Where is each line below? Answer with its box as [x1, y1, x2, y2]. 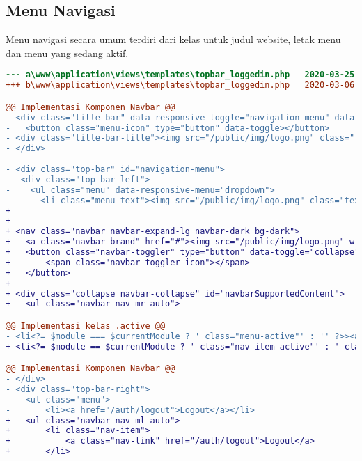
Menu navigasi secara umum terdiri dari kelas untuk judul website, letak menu [6, 32, 341, 47]
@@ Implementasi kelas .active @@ [6, 320, 166, 331]
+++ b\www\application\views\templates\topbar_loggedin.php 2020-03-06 [6, 80, 355, 91]
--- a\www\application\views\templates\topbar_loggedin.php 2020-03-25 [6, 70, 355, 80]
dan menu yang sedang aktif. [6, 45, 129, 60]
